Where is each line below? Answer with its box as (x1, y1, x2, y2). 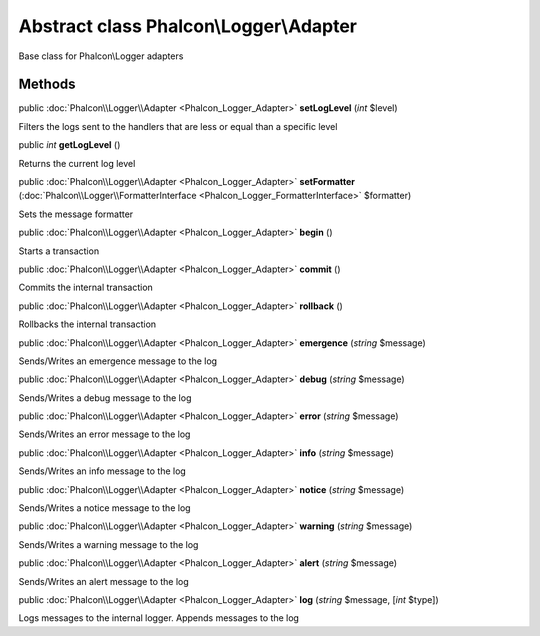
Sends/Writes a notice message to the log (18, 502, 191, 514)
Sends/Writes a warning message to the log (18, 538, 199, 550)
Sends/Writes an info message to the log (18, 465, 187, 477)
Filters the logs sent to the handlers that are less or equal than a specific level (18, 120, 338, 132)
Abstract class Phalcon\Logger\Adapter (18, 15, 358, 37)
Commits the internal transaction (18, 281, 154, 294)
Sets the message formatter (18, 208, 134, 220)
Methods (18, 76, 76, 93)
